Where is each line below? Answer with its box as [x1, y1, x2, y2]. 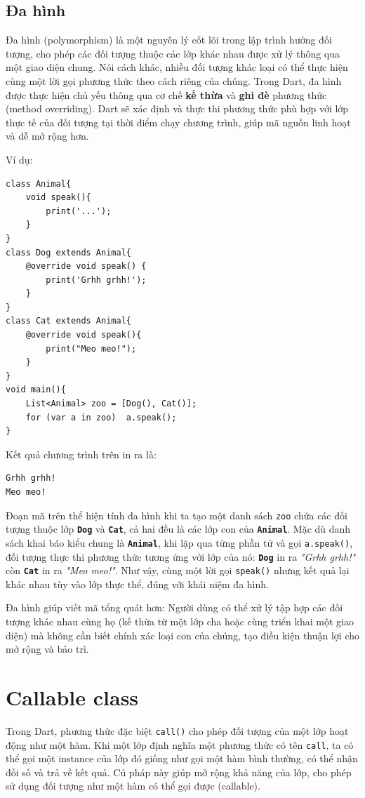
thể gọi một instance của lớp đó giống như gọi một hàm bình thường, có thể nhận [6, 751, 358, 766]
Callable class [6, 683, 139, 712]
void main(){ [6, 385, 66, 395]
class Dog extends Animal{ [6, 247, 131, 258]
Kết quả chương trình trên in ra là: [6, 446, 157, 461]
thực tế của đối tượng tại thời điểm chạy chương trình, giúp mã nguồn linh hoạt [6, 114, 351, 129]
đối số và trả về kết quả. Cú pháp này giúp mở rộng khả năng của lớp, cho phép [6, 764, 352, 779]
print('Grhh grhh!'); [46, 274, 147, 285]
